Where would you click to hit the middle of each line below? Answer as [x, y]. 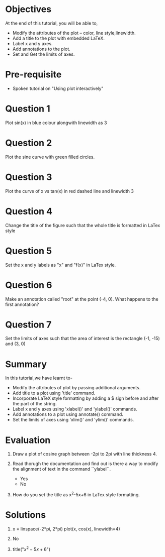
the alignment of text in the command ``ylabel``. [62, 469]
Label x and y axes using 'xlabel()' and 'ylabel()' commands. [75, 409]
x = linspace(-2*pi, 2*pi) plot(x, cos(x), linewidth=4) [66, 529]
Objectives [28, 9]
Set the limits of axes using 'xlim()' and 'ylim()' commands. [73, 420]
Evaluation [28, 440]
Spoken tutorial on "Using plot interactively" [58, 88]
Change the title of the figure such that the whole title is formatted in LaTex [83, 225]
